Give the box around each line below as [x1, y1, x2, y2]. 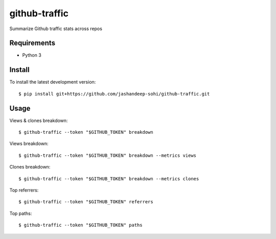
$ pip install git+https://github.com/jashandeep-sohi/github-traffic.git [18, 91, 210, 97]
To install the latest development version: [9, 79, 96, 85]
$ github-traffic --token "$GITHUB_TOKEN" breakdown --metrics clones [18, 176, 199, 181]
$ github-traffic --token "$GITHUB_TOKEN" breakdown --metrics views [18, 152, 197, 158]
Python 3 [22, 52, 42, 58]
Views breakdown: [9, 140, 49, 147]
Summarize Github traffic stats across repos [9, 26, 102, 32]
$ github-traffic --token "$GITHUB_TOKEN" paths [18, 222, 143, 228]
